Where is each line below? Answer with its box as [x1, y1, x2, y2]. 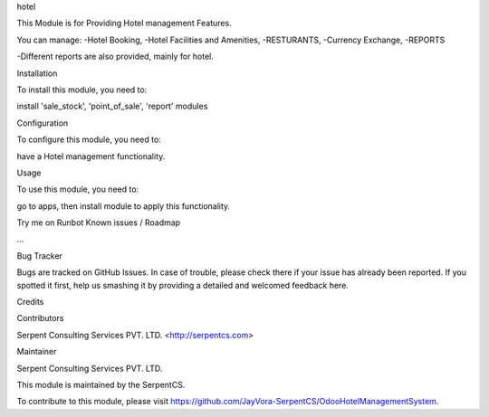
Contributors [16, 313, 64, 324]
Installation [16, 68, 58, 79]
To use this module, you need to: [16, 184, 139, 194]
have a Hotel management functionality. [16, 150, 166, 162]
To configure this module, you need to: [16, 134, 162, 145]
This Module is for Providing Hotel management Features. [16, 18, 232, 29]
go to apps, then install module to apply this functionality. [16, 200, 231, 212]
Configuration [16, 118, 69, 128]
